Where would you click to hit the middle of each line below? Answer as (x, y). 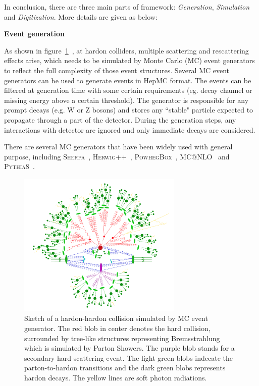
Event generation (35, 34)
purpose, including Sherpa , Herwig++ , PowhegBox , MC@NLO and (117, 156)
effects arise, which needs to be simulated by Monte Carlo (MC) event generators (129, 60)
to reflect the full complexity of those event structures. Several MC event (117, 70)
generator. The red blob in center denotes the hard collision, (117, 328)
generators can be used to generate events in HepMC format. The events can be (128, 80)
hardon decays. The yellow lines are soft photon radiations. (116, 377)
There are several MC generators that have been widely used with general (118, 147)
